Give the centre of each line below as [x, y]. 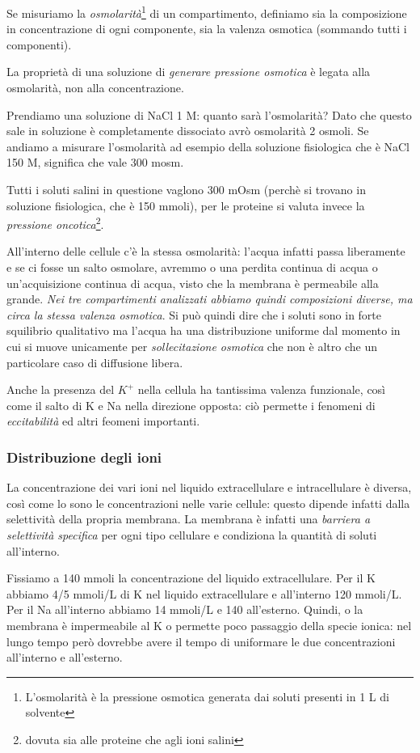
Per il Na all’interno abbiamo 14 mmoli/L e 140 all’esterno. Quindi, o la [185, 609]
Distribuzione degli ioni [84, 457]
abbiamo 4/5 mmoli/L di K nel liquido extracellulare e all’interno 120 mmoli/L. [204, 593]
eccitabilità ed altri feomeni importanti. [103, 421]
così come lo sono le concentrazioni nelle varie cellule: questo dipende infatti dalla [208, 503]
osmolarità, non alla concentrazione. [95, 88]
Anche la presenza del [61, 389]
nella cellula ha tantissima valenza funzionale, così [262, 389]
